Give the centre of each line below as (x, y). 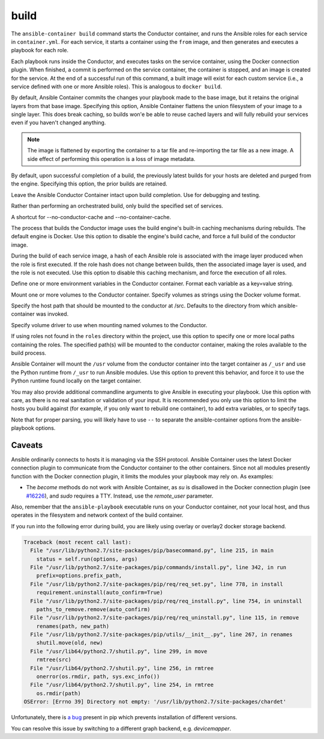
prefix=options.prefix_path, (79, 576)
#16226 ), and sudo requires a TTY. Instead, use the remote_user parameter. (120, 496)
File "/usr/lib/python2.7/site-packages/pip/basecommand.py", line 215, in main (152, 550)
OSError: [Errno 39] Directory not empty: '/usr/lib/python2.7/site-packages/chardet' (155, 702)
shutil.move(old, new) (70, 643)
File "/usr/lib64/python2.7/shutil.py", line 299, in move (119, 651)
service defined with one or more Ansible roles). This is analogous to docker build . (116, 86)
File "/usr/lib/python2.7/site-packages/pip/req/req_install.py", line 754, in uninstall (166, 601)
